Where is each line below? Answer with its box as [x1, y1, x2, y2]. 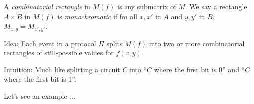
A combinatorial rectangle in [4, 1, 90, 11]
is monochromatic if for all [57, 11, 137, 21]
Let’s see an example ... [4, 91, 76, 101]
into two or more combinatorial [149, 38, 245, 48]
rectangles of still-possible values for [4, 48, 114, 58]
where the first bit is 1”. [4, 74, 76, 84]
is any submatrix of [117, 1, 176, 11]
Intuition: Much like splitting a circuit [4, 64, 120, 74]
